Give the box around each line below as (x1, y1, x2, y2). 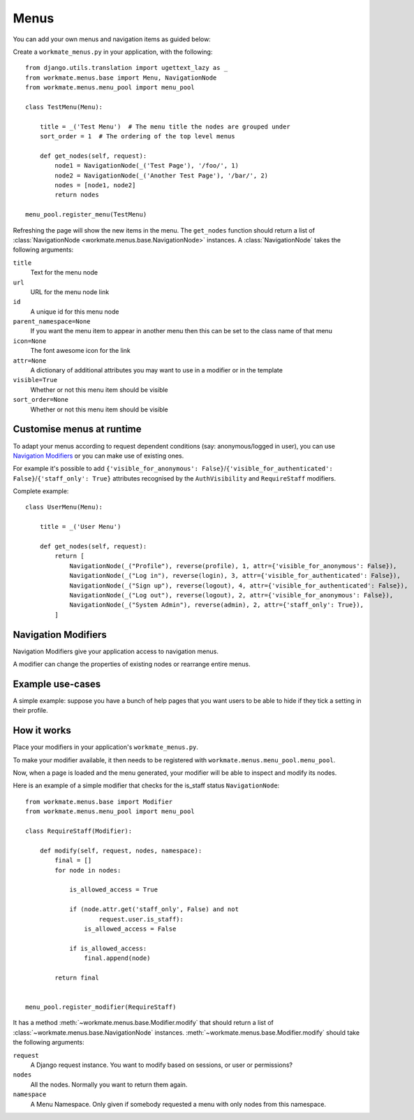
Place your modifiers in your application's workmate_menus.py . (13, 743, 199, 751)
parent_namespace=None (13, 318, 91, 326)
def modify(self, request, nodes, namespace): (39, 846, 202, 854)
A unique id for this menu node (30, 307, 119, 316)
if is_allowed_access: (69, 944, 147, 952)
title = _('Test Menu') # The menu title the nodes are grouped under (39, 122, 290, 131)
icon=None (13, 337, 47, 345)
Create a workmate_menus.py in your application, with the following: (13, 48, 213, 56)
